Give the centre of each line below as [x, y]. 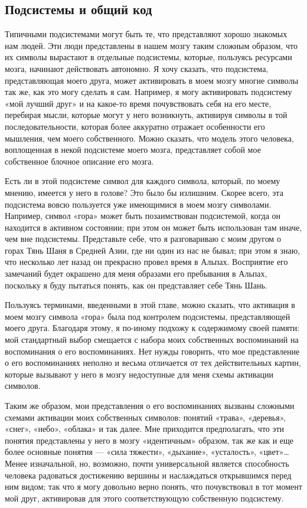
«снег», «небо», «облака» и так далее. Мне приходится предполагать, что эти [145, 429]
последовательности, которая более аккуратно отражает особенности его [135, 126]
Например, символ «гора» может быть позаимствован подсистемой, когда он [143, 216]
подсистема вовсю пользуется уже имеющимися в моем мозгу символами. [138, 204]
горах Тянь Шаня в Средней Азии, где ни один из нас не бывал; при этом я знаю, [153, 250]
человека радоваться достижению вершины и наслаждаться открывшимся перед [148, 475]
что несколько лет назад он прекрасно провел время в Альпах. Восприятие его [146, 262]
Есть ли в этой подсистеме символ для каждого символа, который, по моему [143, 181]
